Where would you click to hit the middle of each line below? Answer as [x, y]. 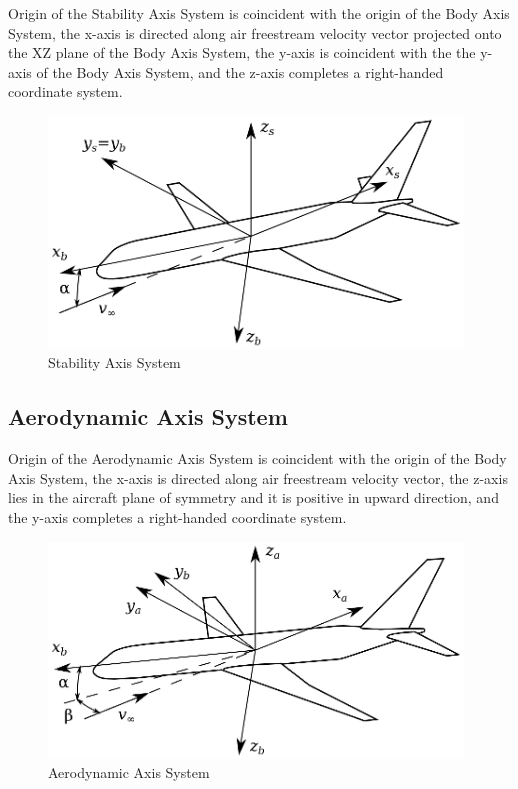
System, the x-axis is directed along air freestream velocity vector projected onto [255, 32]
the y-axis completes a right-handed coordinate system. [177, 516]
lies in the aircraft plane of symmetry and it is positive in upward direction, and [253, 497]
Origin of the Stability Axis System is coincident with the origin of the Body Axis [259, 13]
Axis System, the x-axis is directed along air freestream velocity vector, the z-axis [258, 477]
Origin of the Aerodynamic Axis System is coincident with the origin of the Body [257, 458]
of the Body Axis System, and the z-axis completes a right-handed [240, 71]
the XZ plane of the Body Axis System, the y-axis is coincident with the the [242, 52]
